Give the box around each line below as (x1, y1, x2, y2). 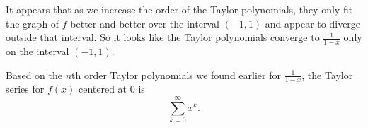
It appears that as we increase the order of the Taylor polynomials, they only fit (6, 2, 353, 16)
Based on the (6, 67, 62, 82)
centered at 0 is (78, 81, 145, 96)
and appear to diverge (265, 16, 361, 30)
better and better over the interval (70, 16, 219, 30)
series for (6, 81, 45, 96)
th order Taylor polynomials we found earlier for (71, 67, 281, 82)
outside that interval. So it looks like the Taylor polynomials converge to (6, 30, 320, 45)
